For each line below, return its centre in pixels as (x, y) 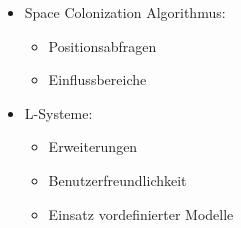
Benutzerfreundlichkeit (117, 179)
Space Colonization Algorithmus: (125, 12)
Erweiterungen (93, 146)
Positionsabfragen (102, 45)
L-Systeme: (58, 112)
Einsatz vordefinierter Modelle (141, 213)
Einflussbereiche (97, 79)
